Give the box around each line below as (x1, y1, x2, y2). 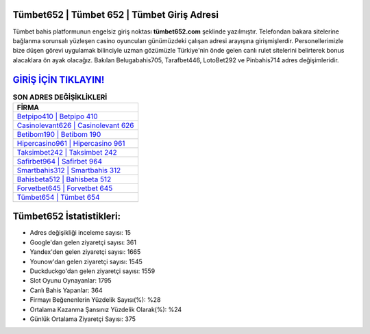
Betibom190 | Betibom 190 (16, 129, 101, 139)
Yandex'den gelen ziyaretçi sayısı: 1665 (29, 248, 141, 256)
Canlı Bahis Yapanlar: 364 (29, 286, 103, 294)
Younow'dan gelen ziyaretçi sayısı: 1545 (29, 257, 143, 266)
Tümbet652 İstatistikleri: (12, 211, 121, 222)
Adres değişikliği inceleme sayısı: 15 (29, 229, 132, 237)
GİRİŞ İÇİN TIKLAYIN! (12, 74, 105, 86)
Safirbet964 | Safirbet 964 (16, 156, 103, 166)
